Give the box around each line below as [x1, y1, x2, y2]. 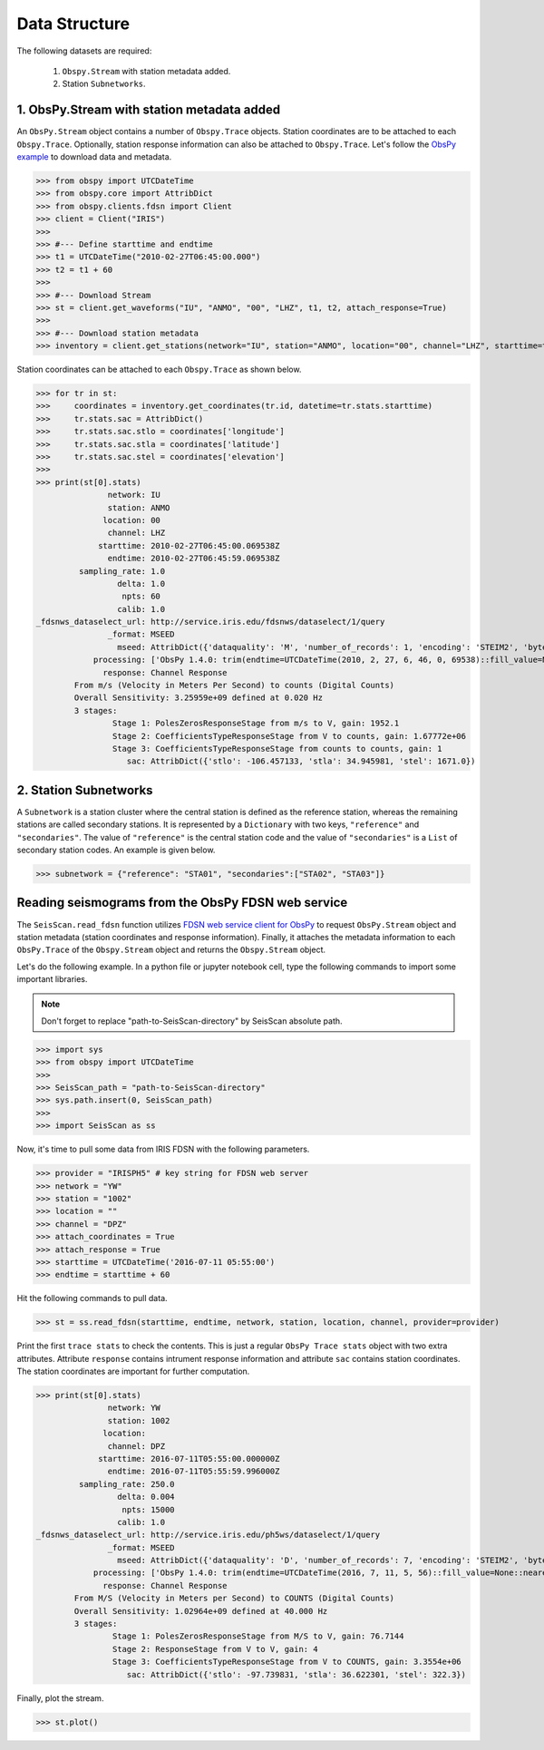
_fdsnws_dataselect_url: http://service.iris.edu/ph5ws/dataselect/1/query [35, 1530, 381, 1541]
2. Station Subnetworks [16, 783, 153, 798]
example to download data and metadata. [16, 151, 172, 162]
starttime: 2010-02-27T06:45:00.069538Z [98, 540, 280, 550]
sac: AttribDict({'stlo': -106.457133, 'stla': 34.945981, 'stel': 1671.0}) [126, 756, 476, 766]
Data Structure [16, 14, 131, 34]
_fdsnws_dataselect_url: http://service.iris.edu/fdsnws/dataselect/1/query [35, 617, 385, 627]
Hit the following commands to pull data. [16, 1293, 168, 1304]
